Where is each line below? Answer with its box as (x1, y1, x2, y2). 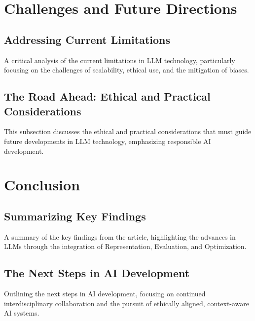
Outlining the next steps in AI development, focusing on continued (4, 288, 206, 299)
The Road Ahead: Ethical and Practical (4, 89, 211, 104)
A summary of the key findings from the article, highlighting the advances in (4, 231, 236, 242)
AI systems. (4, 308, 39, 318)
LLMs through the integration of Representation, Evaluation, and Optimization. (4, 241, 247, 251)
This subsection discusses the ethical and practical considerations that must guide (4, 126, 252, 137)
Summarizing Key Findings (4, 208, 146, 223)
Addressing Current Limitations (4, 32, 171, 47)
